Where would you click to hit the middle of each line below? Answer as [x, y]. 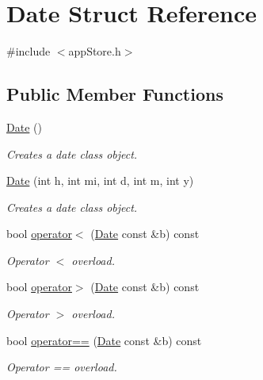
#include [29, 51]
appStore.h [95, 51]
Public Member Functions [115, 94]
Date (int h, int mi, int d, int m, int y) [100, 180]
